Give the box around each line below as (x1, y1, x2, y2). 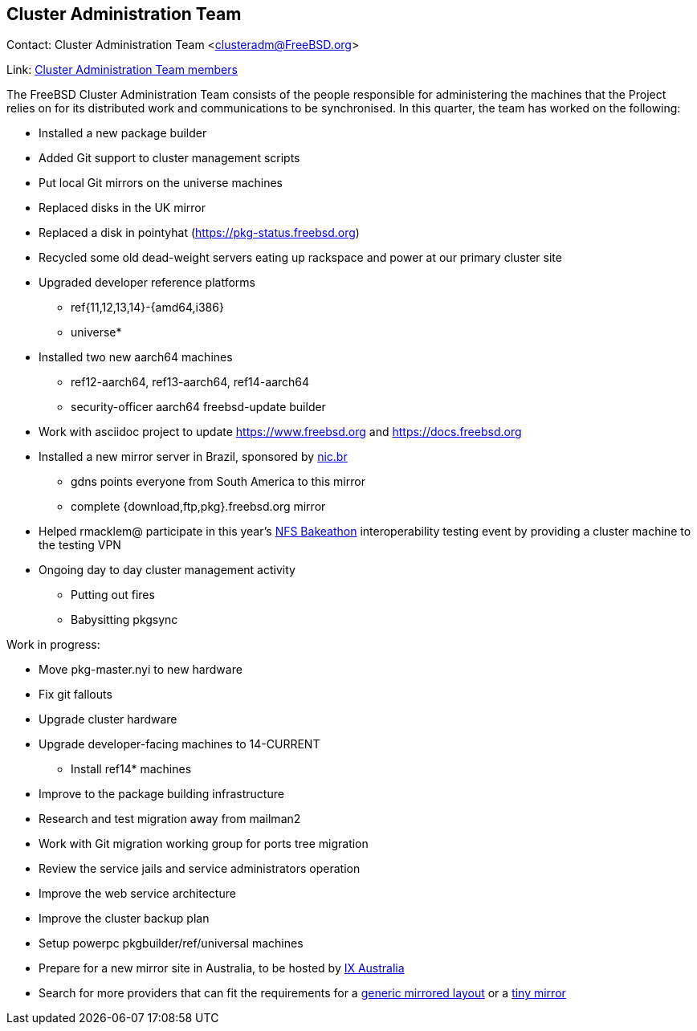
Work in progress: (6, 638, 100, 652)
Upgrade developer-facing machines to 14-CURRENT (39, 737, 320, 752)
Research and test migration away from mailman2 (39, 812, 301, 826)
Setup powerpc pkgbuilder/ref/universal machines (39, 936, 304, 951)
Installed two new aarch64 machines (39, 350, 233, 365)
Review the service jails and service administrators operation (39, 862, 361, 876)
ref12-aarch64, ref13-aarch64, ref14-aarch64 (71, 375, 310, 389)
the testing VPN (39, 538, 121, 552)
